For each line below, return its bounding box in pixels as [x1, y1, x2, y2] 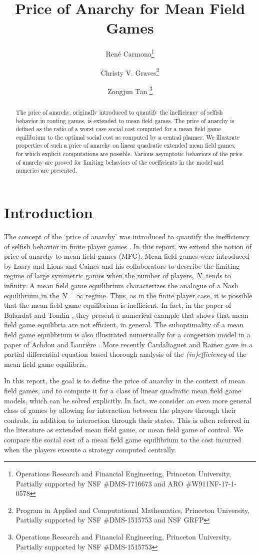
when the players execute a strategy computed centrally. [4, 444, 176, 454]
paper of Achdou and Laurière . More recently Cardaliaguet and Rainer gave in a [4, 339, 253, 349]
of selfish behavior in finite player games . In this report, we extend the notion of [4, 241, 252, 251]
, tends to [201, 270, 231, 281]
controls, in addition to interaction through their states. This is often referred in [4, 414, 249, 425]
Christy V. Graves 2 [100, 66, 159, 78]
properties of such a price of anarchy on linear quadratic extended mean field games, [15, 141, 236, 150]
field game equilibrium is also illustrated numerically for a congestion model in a [4, 329, 250, 339]
